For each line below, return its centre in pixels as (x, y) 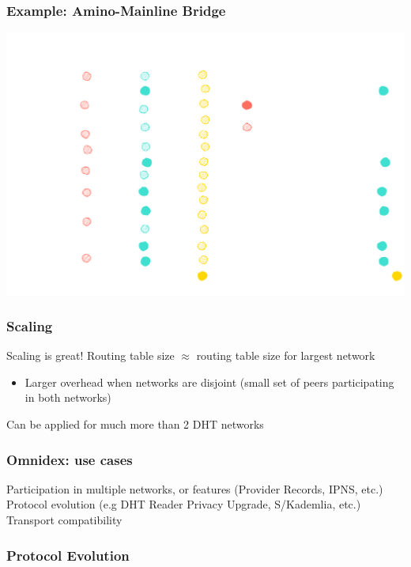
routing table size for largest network (286, 355)
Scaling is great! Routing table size (90, 355)
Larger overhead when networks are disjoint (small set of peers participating (209, 382)
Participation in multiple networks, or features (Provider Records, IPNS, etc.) (195, 488)
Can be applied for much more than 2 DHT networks (135, 424)
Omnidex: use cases (70, 459)
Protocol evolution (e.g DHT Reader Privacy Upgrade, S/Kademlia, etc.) (184, 504)
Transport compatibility (64, 520)
